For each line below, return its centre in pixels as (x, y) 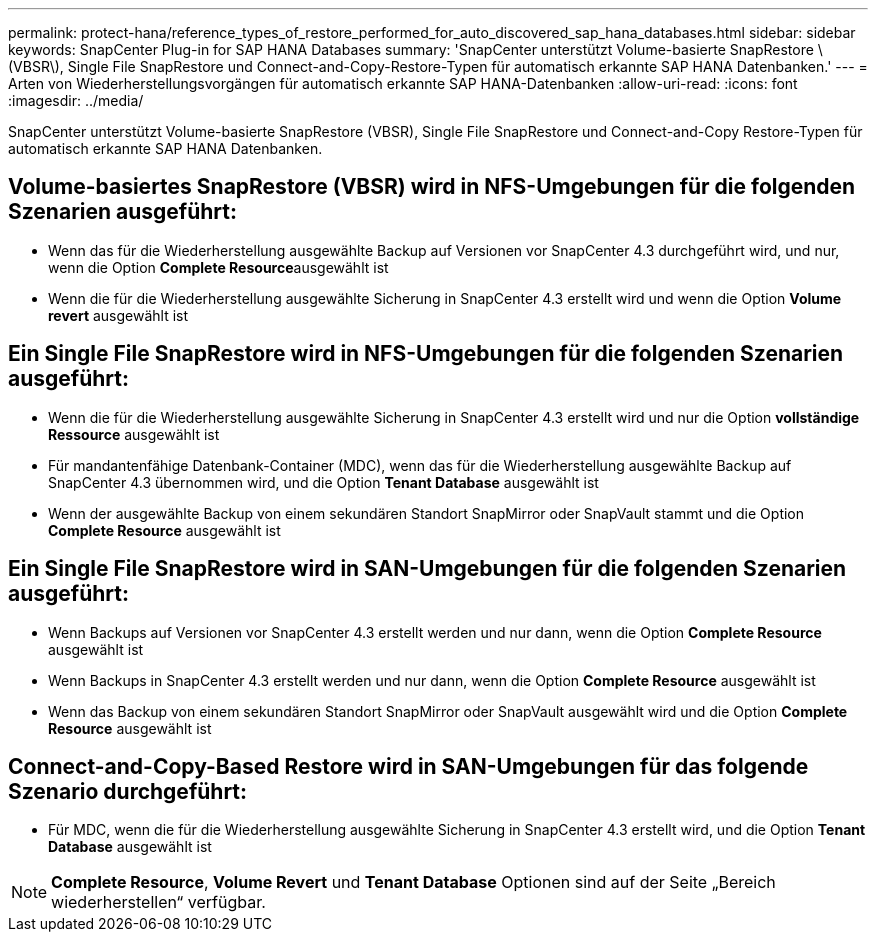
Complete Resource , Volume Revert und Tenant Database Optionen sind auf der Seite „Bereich (413, 882)
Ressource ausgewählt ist (134, 434)
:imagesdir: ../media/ (76, 100)
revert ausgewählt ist (118, 315)
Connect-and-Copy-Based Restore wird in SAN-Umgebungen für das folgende (408, 766)
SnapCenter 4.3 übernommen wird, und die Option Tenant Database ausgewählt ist (323, 482)
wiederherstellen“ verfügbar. (158, 902)
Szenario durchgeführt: (128, 791)
